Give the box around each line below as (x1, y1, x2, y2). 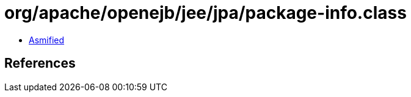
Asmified (29, 34, 65, 45)
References (4, 56, 76, 71)
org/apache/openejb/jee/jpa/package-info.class (4, 2, 407, 23)
